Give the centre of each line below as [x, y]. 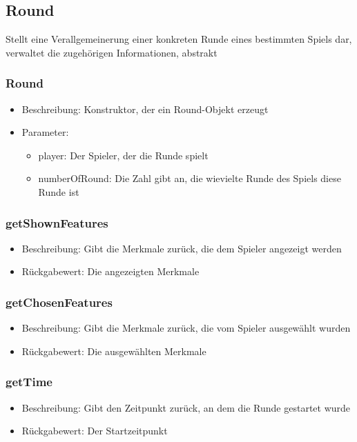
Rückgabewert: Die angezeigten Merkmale [110, 271]
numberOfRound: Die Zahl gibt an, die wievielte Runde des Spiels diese [190, 178]
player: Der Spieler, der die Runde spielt [123, 155]
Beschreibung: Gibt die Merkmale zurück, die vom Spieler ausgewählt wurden [186, 328]
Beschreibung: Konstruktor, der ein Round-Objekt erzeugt [145, 109]
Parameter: [45, 132]
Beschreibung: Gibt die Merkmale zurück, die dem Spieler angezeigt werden [182, 248]
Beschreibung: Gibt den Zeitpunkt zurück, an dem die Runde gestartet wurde [186, 407]
